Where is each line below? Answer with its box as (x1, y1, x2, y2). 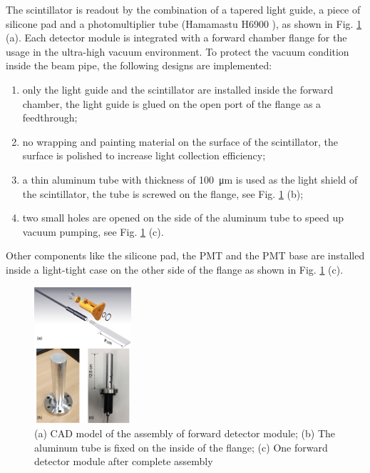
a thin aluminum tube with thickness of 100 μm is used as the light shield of (22, 171, 358, 186)
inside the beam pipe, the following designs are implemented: (6, 58, 272, 73)
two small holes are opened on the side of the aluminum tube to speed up (22, 210, 344, 225)
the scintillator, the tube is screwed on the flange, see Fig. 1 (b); (22, 186, 304, 201)
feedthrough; (22, 110, 78, 125)
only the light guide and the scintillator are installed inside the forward (22, 81, 334, 96)
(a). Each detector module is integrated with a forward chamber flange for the (6, 30, 347, 45)
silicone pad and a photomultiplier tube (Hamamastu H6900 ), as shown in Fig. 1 (6, 16, 362, 31)
